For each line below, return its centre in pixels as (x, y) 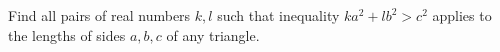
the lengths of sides (67, 34)
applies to (462, 15)
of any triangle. (213, 34)
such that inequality (278, 15)
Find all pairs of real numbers (99, 15)
